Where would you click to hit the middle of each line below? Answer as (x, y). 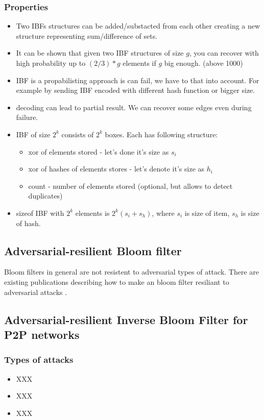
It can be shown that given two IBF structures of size (100, 53)
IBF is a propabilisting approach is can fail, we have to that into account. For (138, 80)
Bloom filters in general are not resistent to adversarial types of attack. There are (132, 272)
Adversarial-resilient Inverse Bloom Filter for (126, 319)
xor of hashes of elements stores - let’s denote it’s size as (116, 169)
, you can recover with (224, 53)
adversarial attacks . (36, 292)
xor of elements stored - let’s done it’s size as (99, 151)
